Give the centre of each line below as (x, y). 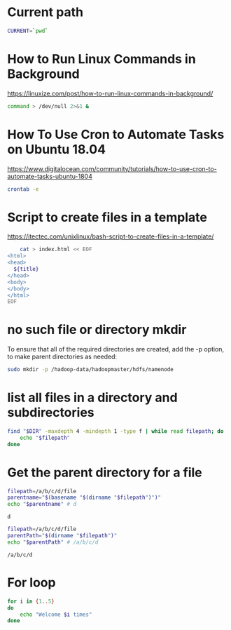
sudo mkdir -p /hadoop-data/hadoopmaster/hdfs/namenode (90, 370)
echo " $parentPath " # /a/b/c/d (53, 542)
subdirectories (51, 413)
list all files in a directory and (92, 398)
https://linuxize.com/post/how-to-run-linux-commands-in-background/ (110, 93)
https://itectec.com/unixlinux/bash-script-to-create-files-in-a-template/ (111, 236)
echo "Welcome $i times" (56, 615)
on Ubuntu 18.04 (57, 149)
